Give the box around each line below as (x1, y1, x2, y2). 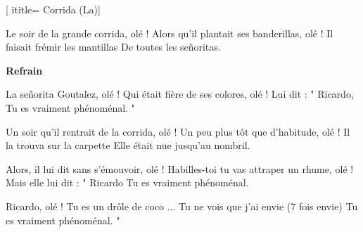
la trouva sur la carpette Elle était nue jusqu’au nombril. (6, 138, 250, 153)
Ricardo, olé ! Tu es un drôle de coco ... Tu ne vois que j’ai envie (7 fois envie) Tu (6, 198, 358, 213)
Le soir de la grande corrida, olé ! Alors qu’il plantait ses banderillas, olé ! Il (6, 25, 333, 40)
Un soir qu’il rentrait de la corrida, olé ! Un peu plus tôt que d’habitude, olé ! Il (6, 124, 350, 138)
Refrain (6, 63, 43, 77)
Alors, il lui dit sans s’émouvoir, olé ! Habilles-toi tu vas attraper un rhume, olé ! (6, 161, 354, 176)
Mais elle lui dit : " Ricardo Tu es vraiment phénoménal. (6, 175, 249, 190)
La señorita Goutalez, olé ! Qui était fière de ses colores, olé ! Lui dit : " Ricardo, (6, 86, 354, 101)
